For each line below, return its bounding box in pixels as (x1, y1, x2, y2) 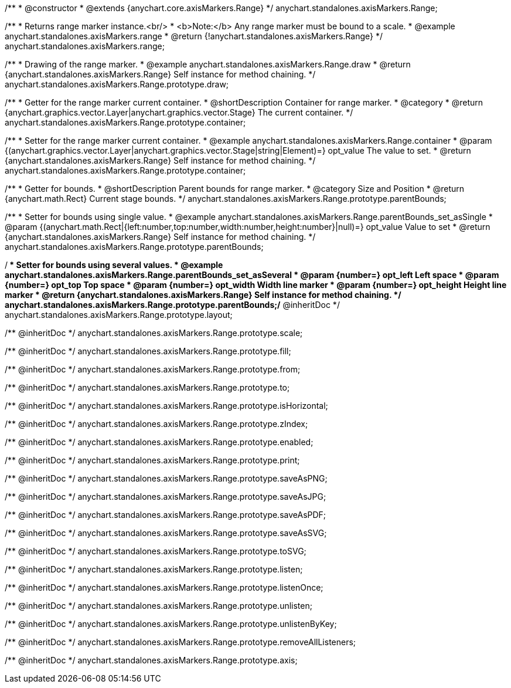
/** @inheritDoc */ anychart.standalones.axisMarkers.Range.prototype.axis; (5, 655, 298, 665)
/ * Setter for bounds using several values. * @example (5, 260, 223, 270)
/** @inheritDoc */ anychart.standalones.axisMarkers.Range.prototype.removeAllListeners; (5, 637, 356, 647)
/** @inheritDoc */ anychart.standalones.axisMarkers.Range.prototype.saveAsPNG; (5, 473, 328, 483)
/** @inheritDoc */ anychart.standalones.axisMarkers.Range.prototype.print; (5, 455, 300, 465)
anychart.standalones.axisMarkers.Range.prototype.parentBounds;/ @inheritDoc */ (5, 300, 340, 310)
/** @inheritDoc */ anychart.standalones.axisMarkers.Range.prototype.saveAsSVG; (5, 528, 327, 538)
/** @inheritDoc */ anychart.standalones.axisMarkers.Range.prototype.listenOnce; (5, 582, 323, 592)
